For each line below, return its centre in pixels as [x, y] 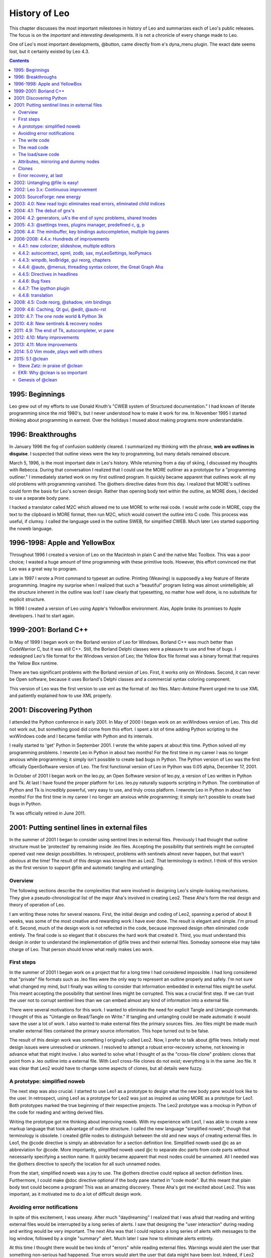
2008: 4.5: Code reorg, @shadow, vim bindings [62, 302]
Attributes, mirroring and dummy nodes [59, 162]
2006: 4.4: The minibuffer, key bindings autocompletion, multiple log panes [91, 232]
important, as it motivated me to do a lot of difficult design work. [76, 1194]
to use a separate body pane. [40, 498]
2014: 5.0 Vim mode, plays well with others [58, 352]
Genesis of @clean [38, 379]
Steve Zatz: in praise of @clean [50, 365]
